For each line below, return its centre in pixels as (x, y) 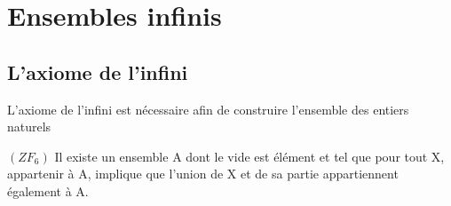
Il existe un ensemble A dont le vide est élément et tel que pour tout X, (249, 156)
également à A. (48, 190)
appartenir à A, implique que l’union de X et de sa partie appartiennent (203, 174)
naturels (29, 127)
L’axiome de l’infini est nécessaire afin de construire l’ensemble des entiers (208, 109)
